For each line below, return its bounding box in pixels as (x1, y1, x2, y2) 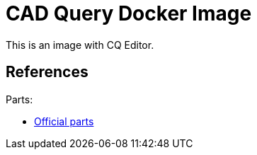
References (6, 63, 88, 81)
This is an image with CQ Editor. (6, 38, 154, 51)
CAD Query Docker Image (6, 1, 252, 25)
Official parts (34, 115, 94, 127)
